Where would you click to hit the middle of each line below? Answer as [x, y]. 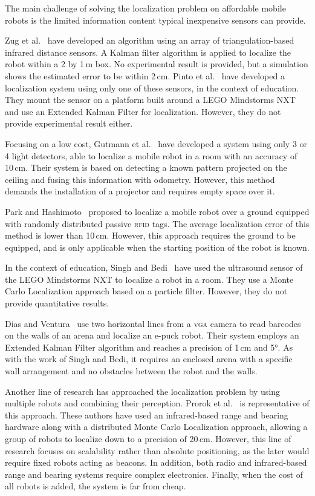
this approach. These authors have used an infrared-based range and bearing [147, 415]
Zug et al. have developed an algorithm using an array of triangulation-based [150, 40]
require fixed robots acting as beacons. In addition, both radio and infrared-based [156, 462]
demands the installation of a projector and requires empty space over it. [140, 191]
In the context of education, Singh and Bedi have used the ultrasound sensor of [154, 267]
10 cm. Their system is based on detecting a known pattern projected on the [146, 167]
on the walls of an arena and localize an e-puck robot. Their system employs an [152, 335]
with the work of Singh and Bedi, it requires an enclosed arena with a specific [149, 359]
